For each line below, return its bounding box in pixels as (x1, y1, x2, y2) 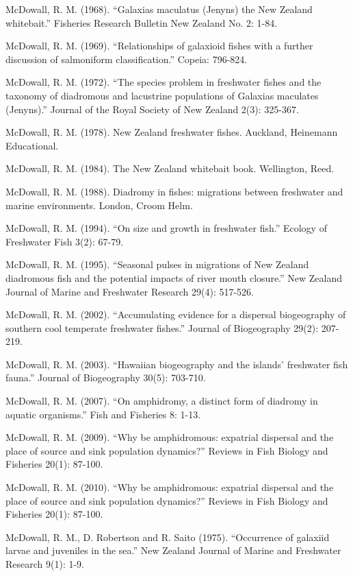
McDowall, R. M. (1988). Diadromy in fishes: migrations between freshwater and (5, 184, 343, 198)
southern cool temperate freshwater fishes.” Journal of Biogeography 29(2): (5, 320, 319, 335)
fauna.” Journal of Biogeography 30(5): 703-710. (5, 370, 206, 385)
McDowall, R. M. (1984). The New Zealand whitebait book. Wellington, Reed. (5, 161, 335, 176)
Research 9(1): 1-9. (5, 557, 85, 571)
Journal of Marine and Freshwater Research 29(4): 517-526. (5, 284, 254, 298)
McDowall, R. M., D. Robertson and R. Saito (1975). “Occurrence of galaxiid (5, 529, 330, 544)
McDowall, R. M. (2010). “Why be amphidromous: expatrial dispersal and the (5, 480, 334, 494)
